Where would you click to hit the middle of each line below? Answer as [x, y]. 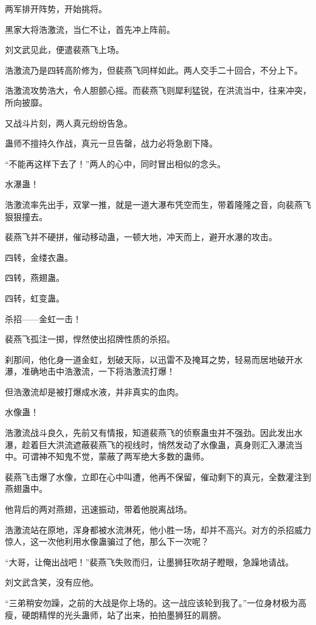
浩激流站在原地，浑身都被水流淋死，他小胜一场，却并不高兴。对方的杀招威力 [158, 529]
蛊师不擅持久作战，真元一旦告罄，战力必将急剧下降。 [111, 143]
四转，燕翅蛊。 [35, 278]
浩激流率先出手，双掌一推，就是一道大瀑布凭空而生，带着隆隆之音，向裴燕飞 [158, 204]
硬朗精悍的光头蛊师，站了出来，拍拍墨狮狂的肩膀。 [124, 614]
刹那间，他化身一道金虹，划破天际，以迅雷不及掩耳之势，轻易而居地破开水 [154, 359]
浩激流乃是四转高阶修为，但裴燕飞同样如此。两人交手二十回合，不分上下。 [154, 70]
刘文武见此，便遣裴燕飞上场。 [64, 50]
